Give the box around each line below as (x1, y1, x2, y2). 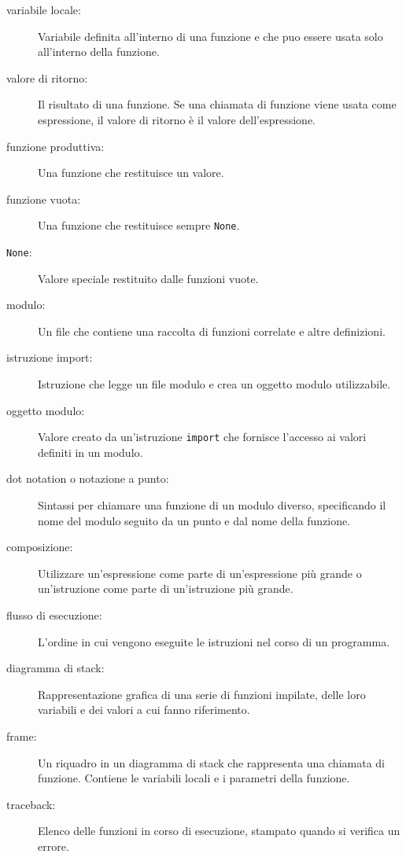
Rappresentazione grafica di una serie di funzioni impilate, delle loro (38, 686, 366, 702)
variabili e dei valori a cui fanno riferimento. (38, 701, 250, 718)
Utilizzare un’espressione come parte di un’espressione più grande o (38, 565, 362, 581)
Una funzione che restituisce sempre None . (38, 217, 240, 234)
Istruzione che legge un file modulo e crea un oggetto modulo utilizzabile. (38, 376, 391, 392)
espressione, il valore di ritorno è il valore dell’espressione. (38, 111, 316, 127)
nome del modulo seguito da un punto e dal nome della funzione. (38, 512, 351, 528)
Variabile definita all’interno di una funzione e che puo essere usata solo (38, 28, 383, 44)
